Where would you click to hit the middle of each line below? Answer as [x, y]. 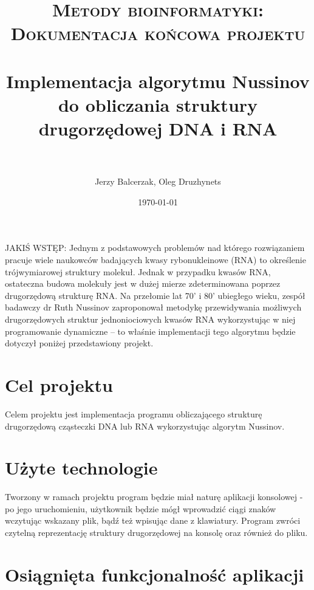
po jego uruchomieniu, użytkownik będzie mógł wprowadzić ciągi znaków [141, 508]
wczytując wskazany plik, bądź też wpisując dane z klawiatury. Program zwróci [153, 520]
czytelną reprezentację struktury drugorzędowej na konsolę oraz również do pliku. [156, 532]
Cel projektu [59, 384]
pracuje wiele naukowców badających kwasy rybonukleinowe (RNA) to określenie [155, 260]
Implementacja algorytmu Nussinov [158, 81]
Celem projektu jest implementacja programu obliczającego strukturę [134, 413]
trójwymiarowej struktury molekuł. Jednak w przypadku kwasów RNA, [138, 271]
